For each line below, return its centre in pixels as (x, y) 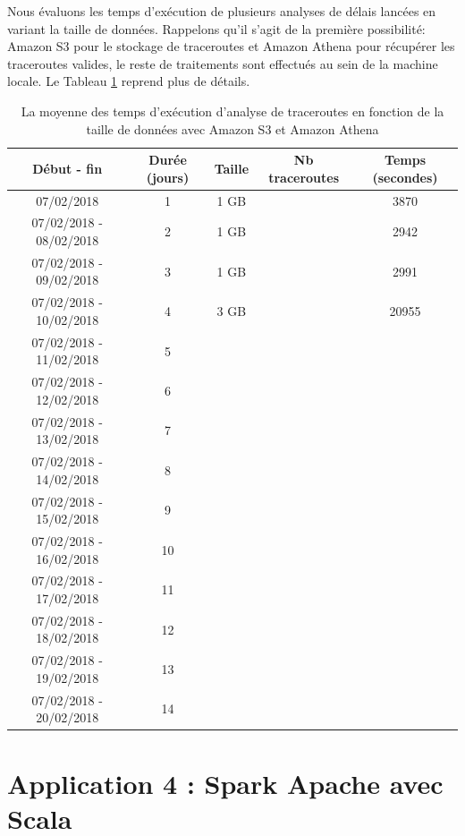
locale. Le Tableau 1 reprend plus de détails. (129, 81)
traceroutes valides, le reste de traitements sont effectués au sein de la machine (223, 63)
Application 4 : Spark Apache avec (225, 783)
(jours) (168, 177)
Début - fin (68, 168)
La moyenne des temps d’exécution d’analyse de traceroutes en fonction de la (232, 111)
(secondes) (405, 177)
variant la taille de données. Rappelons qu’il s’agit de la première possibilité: (216, 28)
